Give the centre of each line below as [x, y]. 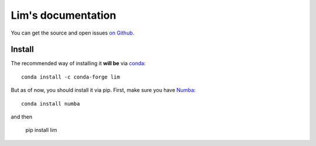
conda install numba [51, 103]
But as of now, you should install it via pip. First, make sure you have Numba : [103, 90]
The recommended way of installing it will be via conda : [78, 63]
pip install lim [41, 130]
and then [21, 117]
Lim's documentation [63, 15]
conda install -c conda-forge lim [71, 77]
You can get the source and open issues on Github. [73, 33]
